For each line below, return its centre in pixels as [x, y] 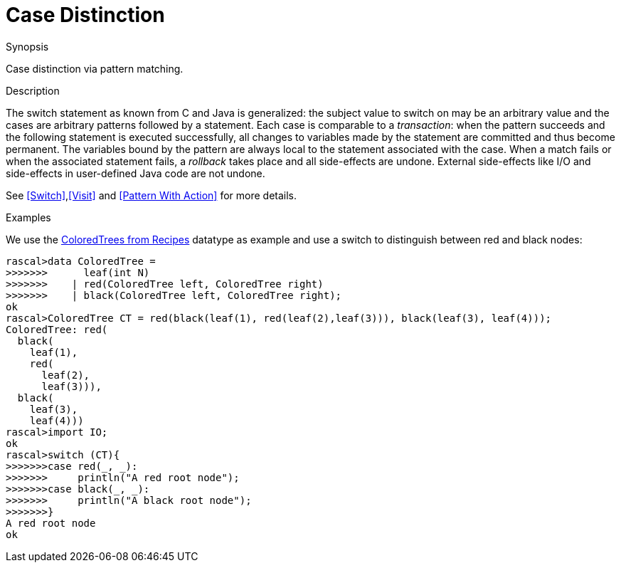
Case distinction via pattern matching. [95, 68]
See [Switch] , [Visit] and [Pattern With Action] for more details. [152, 195]
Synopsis [27, 46]
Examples [28, 217]
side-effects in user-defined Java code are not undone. [136, 173]
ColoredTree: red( [57, 329]
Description [33, 90]
